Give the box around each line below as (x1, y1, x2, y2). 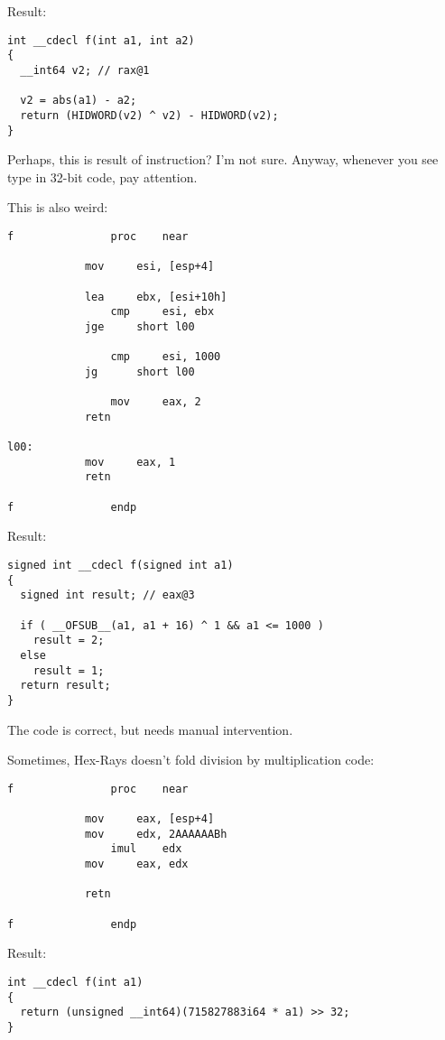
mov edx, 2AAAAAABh (84, 827, 227, 840)
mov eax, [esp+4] (84, 812, 215, 826)
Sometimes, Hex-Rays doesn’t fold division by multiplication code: (7, 750, 375, 769)
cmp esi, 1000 (110, 350, 221, 364)
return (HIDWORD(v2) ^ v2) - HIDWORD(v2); (20, 108, 279, 122)
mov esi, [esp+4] (84, 260, 215, 274)
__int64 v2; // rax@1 (20, 63, 150, 77)
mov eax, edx (84, 858, 189, 871)
